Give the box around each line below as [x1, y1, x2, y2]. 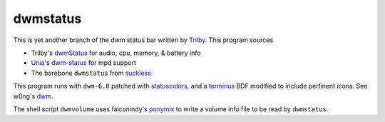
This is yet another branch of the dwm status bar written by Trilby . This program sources [13, 36, 274, 44]
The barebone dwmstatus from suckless [31, 68, 151, 77]
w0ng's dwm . [13, 91, 53, 100]
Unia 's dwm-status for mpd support [31, 59, 137, 67]
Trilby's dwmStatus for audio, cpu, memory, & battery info [31, 49, 201, 57]
